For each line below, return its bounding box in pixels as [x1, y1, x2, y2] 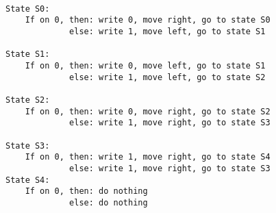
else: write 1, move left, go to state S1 [69, 26, 266, 36]
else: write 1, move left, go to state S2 [69, 72, 266, 82]
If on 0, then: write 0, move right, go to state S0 [25, 15, 271, 25]
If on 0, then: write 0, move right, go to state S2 [25, 106, 271, 116]
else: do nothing [69, 197, 148, 208]
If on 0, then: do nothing [25, 186, 148, 197]
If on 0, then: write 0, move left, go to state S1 [25, 60, 266, 71]
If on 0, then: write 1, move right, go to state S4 [25, 152, 271, 162]
